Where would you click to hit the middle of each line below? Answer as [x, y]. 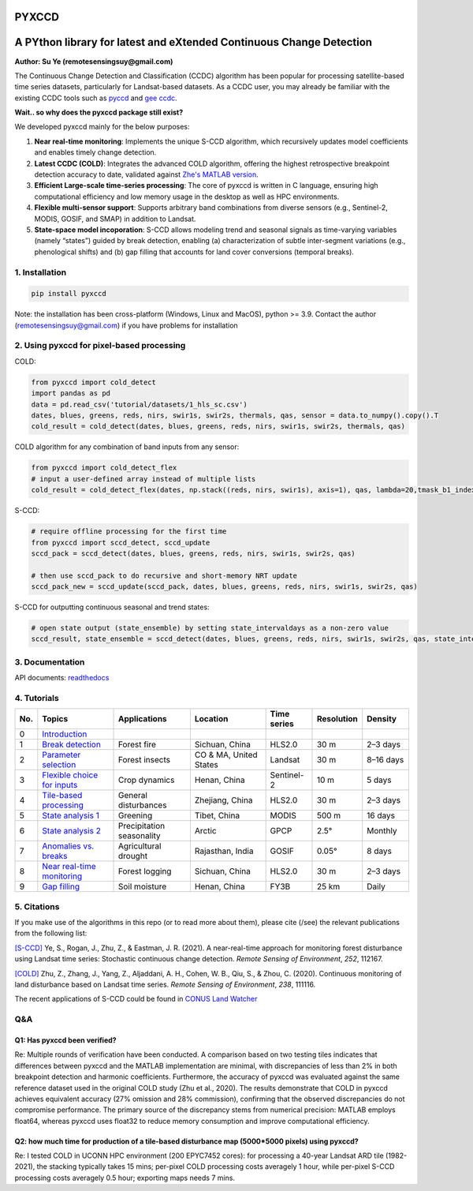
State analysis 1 [71, 815]
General [133, 796]
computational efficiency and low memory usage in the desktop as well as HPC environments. [187, 197]
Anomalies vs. [68, 846]
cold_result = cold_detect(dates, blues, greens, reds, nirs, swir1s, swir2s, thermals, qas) [218, 427]
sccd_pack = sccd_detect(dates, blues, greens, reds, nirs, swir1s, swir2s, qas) [194, 553]
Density [382, 719]
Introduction [65, 734]
